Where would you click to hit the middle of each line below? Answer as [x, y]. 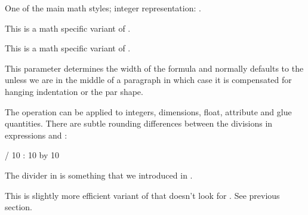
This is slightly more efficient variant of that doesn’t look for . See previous [142, 195]
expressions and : [36, 135]
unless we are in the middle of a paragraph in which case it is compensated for [148, 80]
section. [19, 207]
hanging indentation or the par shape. [74, 91]
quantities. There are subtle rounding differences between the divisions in [139, 123]
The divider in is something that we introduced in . [99, 175]
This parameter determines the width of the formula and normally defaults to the [154, 68]
